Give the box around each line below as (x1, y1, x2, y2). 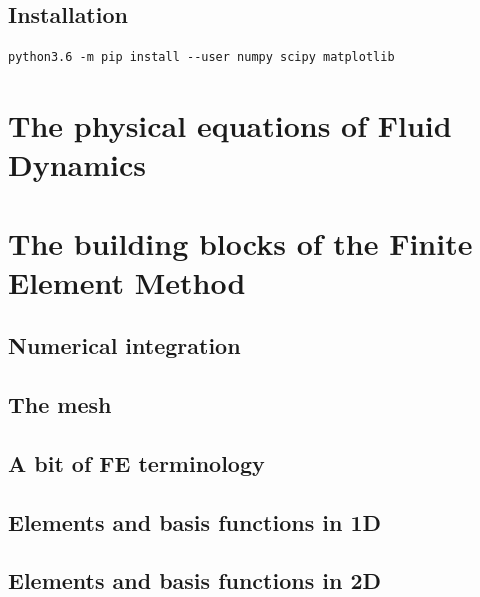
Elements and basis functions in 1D (8, 506, 381, 537)
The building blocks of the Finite (8, 222, 473, 263)
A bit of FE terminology (8, 447, 265, 478)
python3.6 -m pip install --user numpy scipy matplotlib (8, 50, 395, 65)
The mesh (8, 389, 112, 420)
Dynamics (8, 144, 147, 185)
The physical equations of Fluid (8, 104, 452, 145)
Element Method (8, 261, 246, 302)
